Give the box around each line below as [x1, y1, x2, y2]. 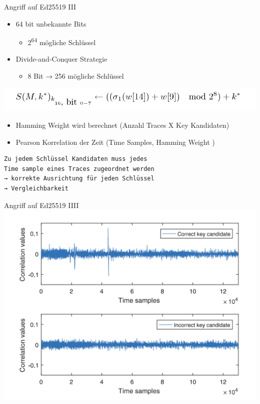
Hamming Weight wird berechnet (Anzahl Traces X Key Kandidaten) [15, 120, 229, 130]
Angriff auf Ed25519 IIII [4, 199, 79, 210]
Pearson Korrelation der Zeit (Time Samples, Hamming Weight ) [15, 136, 215, 147]
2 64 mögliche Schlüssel [27, 36, 96, 47]
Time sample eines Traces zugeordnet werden [4, 165, 154, 172]
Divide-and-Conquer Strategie [15, 54, 107, 64]
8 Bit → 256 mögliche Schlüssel [27, 71, 124, 81]
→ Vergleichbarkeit [4, 185, 68, 192]
